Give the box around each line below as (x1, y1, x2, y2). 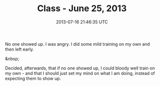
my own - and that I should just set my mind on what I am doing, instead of (5, 70, 155, 76)
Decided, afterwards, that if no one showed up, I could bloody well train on (5, 65, 155, 71)
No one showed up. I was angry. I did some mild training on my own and (5, 41, 150, 47)
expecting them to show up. (5, 75, 61, 81)
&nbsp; (5, 55, 20, 61)
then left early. (5, 46, 34, 52)
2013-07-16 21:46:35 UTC (56, 19, 108, 25)
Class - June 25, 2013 (37, 3, 127, 14)
